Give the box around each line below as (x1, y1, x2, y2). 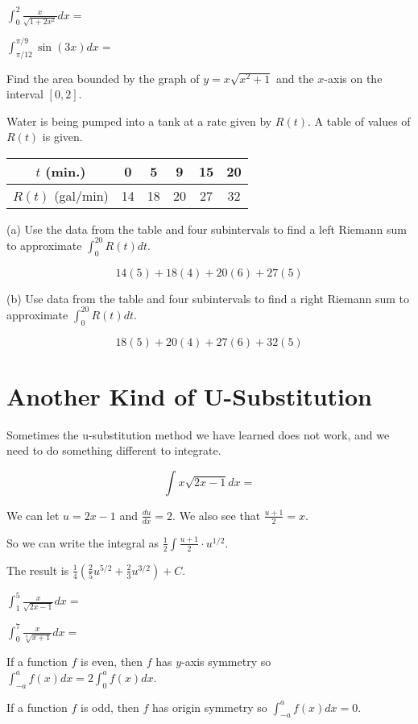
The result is (6, 561, 69, 578)
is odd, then (81, 698, 139, 715)
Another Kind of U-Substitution (6, 379, 372, 412)
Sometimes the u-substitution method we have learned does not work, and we (6, 426, 390, 443)
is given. (42, 128, 83, 145)
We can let (6, 506, 60, 523)
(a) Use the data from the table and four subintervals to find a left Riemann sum (6, 220, 407, 237)
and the (275, 69, 314, 86)
